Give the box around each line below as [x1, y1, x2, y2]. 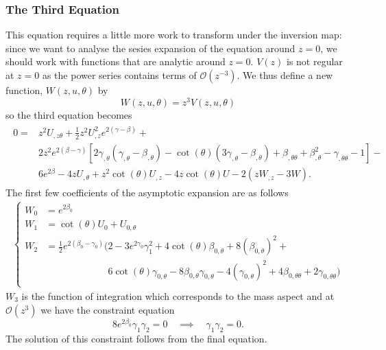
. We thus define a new [237, 68, 333, 82]
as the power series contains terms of [42, 68, 197, 82]
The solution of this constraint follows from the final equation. [5, 331, 267, 345]
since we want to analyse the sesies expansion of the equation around [5, 40, 295, 55]
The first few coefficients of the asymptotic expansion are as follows [5, 185, 289, 200]
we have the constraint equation [40, 302, 175, 316]
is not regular [286, 54, 343, 69]
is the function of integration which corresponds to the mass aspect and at [21, 289, 335, 303]
